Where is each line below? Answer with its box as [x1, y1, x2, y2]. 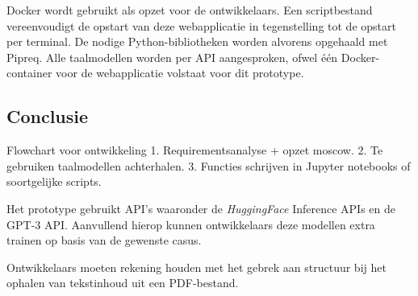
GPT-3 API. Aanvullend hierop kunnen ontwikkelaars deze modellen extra [6, 216, 375, 232]
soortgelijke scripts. [6, 173, 102, 190]
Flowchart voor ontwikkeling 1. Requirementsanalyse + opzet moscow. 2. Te [6, 142, 383, 158]
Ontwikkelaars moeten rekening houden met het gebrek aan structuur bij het [6, 258, 387, 275]
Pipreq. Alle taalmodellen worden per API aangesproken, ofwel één [6, 48, 338, 65]
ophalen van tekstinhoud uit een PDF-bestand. [6, 274, 239, 291]
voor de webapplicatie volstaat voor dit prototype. [56, 64, 304, 81]
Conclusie [6, 104, 89, 129]
